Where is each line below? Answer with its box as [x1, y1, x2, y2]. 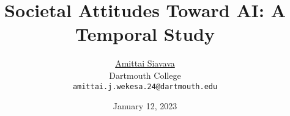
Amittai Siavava [115, 57, 175, 70]
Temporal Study [75, 21, 215, 46]
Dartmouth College [109, 68, 181, 81]
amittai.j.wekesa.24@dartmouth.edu [72, 82, 218, 91]
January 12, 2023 [113, 100, 177, 112]
